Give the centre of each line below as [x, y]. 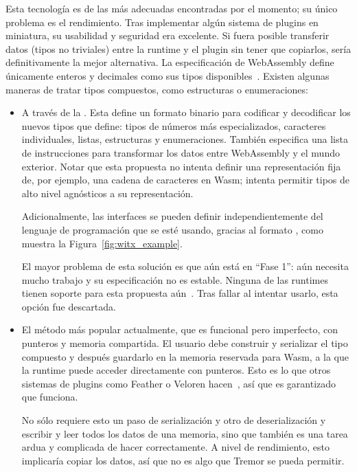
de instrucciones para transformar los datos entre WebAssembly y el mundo [181, 152]
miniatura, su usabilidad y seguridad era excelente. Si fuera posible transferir [168, 35]
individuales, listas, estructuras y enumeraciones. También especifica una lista [185, 139]
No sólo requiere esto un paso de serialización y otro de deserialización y [174, 420]
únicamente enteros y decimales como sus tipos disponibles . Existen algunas [168, 75]
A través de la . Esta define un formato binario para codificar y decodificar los [186, 112]
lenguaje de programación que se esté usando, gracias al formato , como [172, 229]
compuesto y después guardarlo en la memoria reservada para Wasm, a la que [185, 356]
